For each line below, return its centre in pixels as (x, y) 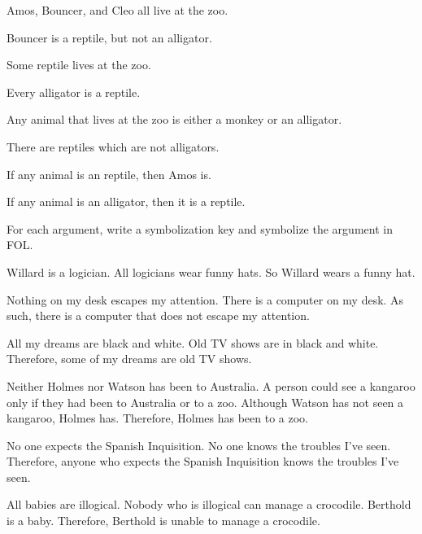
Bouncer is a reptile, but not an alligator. (109, 37)
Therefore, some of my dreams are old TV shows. (129, 359)
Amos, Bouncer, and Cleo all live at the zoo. (117, 10)
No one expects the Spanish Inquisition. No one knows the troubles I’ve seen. (199, 445)
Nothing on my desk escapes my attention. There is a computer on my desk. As (205, 299)
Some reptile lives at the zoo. (79, 65)
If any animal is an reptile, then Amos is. (109, 174)
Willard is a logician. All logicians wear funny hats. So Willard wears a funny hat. (211, 271)
